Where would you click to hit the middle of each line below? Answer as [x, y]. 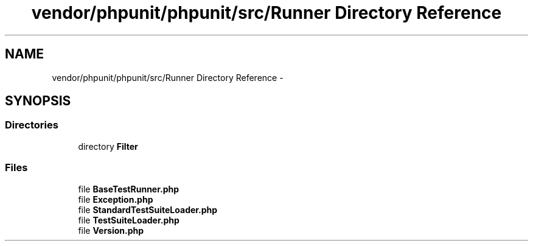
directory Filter [108, 146]
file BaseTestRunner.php [129, 189]
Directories [32, 125]
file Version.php [111, 230]
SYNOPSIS [38, 101]
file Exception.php [116, 199]
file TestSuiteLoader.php [129, 220]
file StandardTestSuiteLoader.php [148, 209]
